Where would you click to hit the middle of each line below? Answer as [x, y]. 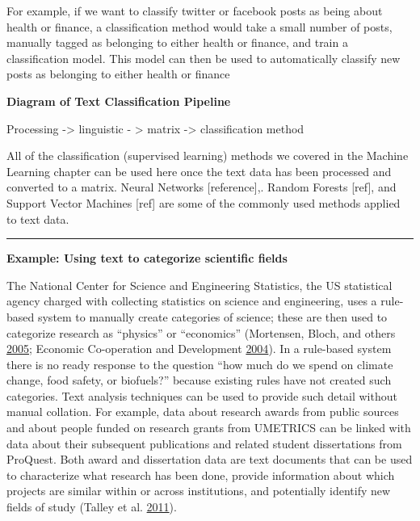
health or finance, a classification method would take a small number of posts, [199, 26]
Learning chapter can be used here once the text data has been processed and [199, 171]
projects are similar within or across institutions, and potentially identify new [199, 491]
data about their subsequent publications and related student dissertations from [204, 443]
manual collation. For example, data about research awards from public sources [203, 412]
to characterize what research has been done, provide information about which [201, 475]
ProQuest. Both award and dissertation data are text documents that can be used [210, 459]
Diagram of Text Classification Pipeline [119, 101]
